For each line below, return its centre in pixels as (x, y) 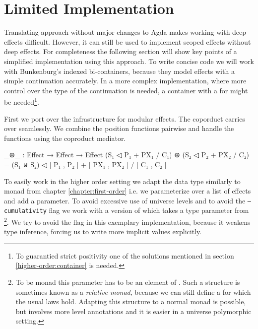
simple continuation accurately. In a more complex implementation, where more (125, 81)
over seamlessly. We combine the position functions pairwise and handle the (119, 128)
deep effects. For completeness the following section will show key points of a (121, 51)
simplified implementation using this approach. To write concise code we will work (129, 61)
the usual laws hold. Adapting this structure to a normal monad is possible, (131, 301)
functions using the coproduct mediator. (65, 138)
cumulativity (25, 211)
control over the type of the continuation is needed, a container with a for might (126, 90)
